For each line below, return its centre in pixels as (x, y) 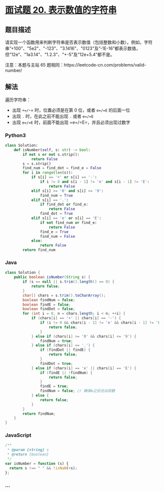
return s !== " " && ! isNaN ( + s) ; (43, 468)
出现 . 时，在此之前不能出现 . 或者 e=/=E (53, 116)
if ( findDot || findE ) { (65, 350)
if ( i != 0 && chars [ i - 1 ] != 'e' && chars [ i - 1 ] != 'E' (101, 323)
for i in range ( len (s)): (48, 173)
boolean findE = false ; (47, 304)
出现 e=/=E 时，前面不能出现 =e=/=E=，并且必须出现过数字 (71, 122)
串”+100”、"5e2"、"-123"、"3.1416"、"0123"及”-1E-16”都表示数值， (73, 48)
